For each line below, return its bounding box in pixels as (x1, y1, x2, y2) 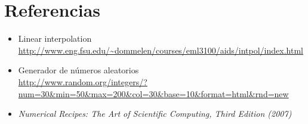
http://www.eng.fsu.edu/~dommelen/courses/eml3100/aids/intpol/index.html (18, 44, 303, 56)
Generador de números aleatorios (18, 64, 139, 76)
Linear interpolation (18, 32, 92, 45)
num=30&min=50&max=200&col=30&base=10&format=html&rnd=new (18, 87, 289, 100)
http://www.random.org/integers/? (18, 75, 147, 88)
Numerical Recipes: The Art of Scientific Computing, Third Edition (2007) (18, 107, 292, 120)
